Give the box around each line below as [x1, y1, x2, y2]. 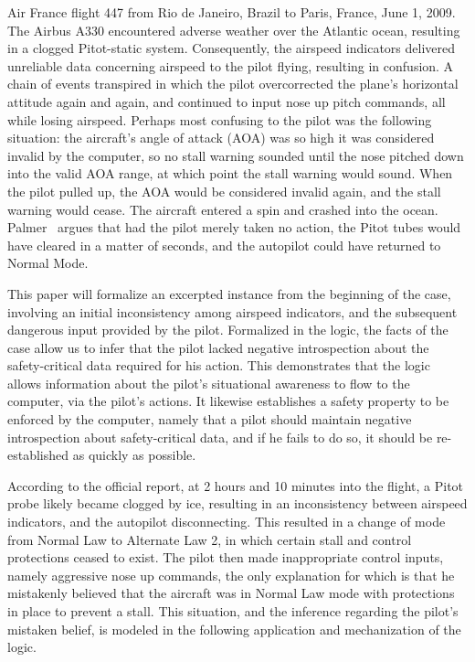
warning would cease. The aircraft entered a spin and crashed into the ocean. [7, 199, 438, 219]
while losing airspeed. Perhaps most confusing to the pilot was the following [7, 110, 432, 129]
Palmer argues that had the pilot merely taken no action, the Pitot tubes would [7, 218, 461, 237]
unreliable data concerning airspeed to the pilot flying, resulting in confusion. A [7, 56, 454, 75]
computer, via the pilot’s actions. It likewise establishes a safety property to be [7, 391, 449, 411]
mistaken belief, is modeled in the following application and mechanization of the [7, 619, 461, 638]
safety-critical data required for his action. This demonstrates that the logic [7, 356, 430, 375]
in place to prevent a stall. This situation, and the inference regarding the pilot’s [7, 602, 459, 620]
